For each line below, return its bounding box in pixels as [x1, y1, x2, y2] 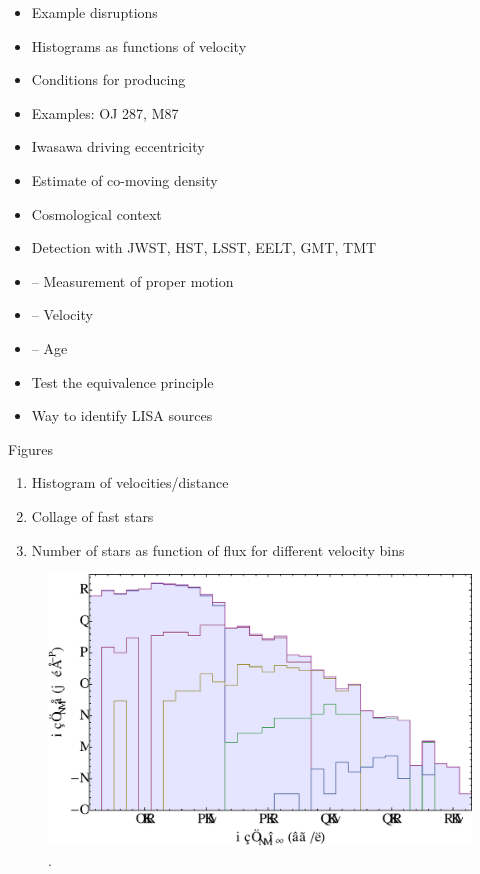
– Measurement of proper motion [31, 270, 234, 291]
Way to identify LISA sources [31, 405, 213, 426]
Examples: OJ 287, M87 [31, 102, 179, 123]
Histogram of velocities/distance [31, 472, 229, 493]
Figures [8, 438, 54, 459]
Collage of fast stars [31, 505, 154, 526]
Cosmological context [31, 203, 162, 224]
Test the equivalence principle [31, 371, 214, 392]
